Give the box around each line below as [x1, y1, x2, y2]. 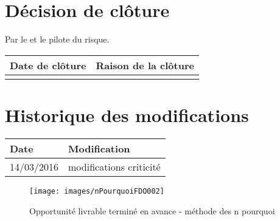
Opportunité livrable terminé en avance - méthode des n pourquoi [29, 204, 275, 217]
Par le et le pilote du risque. [5, 33, 110, 46]
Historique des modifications [5, 102, 249, 127]
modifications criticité [68, 159, 161, 174]
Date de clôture [10, 58, 86, 72]
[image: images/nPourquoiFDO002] [29, 186, 164, 195]
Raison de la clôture [96, 58, 194, 72]
